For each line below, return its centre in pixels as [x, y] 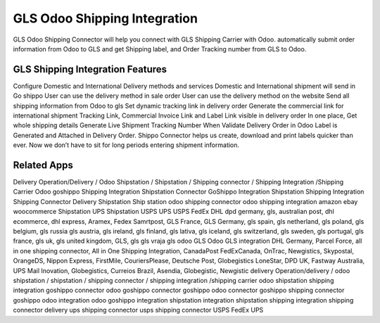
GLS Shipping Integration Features [90, 69]
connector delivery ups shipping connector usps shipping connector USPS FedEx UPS [138, 310]
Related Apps [43, 165]
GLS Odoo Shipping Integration [106, 18]
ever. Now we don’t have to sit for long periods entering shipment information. [126, 145]
